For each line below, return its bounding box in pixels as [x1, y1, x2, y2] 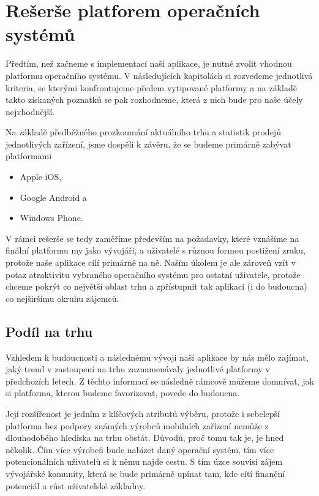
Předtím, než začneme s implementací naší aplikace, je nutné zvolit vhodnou [6, 57, 292, 70]
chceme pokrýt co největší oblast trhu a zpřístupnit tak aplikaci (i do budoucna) [6, 280, 307, 293]
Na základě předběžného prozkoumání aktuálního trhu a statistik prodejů [6, 126, 281, 138]
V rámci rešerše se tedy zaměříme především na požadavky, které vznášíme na [6, 231, 299, 244]
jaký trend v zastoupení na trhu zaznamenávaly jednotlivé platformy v [6, 363, 270, 375]
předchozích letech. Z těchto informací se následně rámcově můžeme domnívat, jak [6, 374, 314, 387]
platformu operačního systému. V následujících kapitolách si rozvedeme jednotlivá [6, 69, 313, 81]
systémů [6, 21, 75, 47]
